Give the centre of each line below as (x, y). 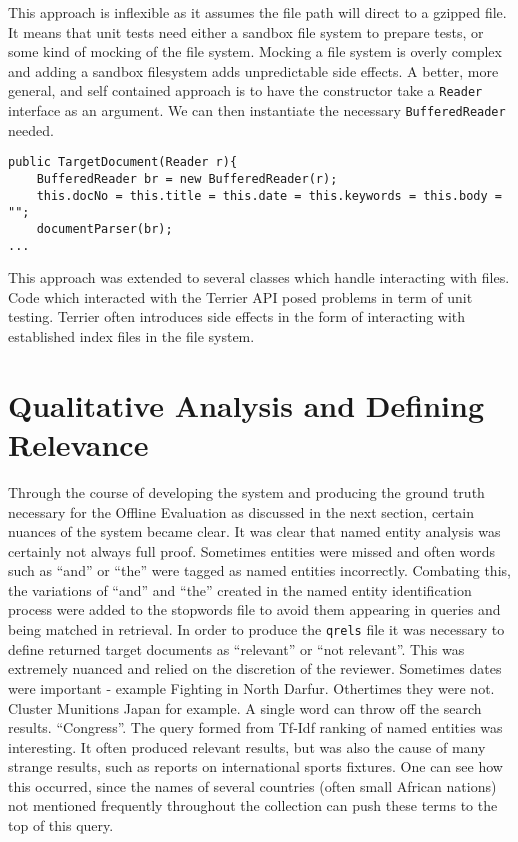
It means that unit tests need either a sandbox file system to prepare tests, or (246, 31)
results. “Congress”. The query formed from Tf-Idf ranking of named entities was (255, 727)
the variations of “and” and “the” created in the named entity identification (240, 589)
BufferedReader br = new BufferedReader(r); (187, 178)
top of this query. (61, 825)
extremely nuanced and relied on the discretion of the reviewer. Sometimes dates (255, 668)
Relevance (78, 443)
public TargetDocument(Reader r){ (123, 162)
